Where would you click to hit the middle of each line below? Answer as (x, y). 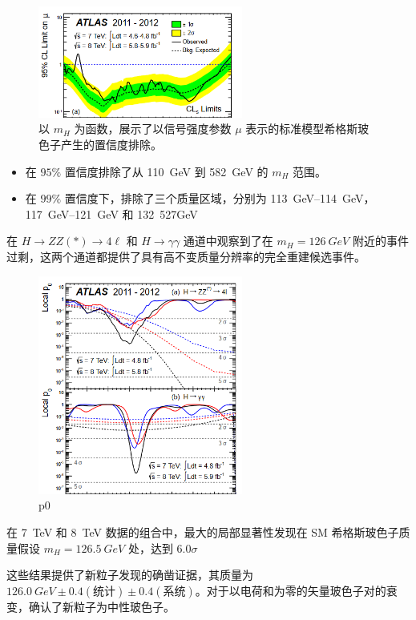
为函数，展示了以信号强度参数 (153, 129)
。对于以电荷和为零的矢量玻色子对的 (291, 590)
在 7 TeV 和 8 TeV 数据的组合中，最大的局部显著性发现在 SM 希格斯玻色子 (203, 532)
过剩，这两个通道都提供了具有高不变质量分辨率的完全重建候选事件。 (186, 256)
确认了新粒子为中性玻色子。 (101, 606)
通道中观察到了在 (228, 241)
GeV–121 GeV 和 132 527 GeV (123, 213)
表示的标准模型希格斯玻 (307, 129)
